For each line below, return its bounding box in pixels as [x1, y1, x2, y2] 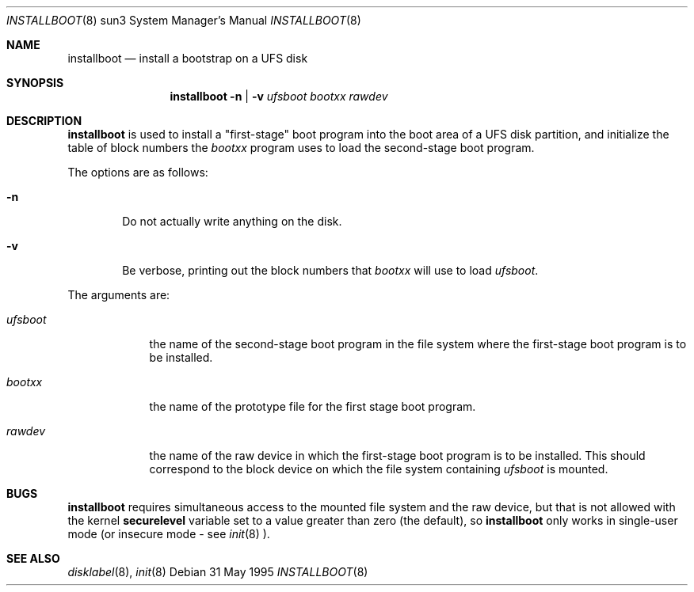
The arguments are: [67, 288, 170, 302]
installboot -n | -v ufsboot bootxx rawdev [170, 89, 388, 103]
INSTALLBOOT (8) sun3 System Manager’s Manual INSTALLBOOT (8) [6, 13, 361, 27]
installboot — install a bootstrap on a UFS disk [67, 51, 308, 65]
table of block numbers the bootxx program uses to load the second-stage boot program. [67, 141, 535, 154]
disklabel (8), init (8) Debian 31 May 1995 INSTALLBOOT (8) [67, 565, 368, 579]
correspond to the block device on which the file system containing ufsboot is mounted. [149, 462, 608, 476]
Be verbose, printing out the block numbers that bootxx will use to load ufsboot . [122, 264, 539, 277]
